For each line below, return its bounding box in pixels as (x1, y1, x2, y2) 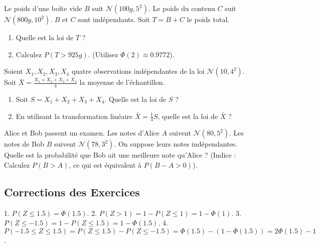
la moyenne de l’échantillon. (79, 77, 165, 87)
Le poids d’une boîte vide (4, 3, 82, 13)
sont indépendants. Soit (78, 14, 150, 24)
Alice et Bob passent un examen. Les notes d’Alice (4, 128, 159, 138)
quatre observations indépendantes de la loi (71, 66, 205, 76)
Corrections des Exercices (4, 184, 140, 200)
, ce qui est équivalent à (69, 160, 141, 170)
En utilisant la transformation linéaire (16, 110, 133, 121)
